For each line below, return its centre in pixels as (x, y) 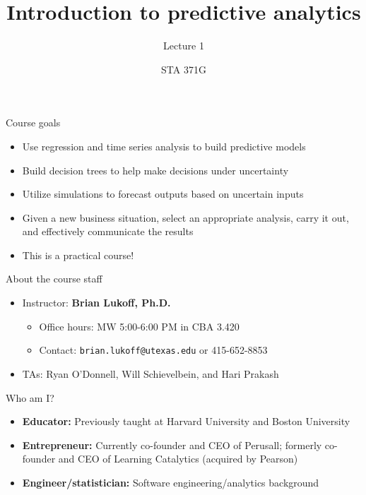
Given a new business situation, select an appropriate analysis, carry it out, (185, 217)
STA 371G (184, 69)
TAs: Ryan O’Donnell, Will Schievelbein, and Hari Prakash (150, 373)
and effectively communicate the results (108, 231)
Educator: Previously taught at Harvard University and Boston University (186, 421)
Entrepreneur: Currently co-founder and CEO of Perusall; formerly (172, 445)
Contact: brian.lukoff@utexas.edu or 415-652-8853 (153, 350)
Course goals (33, 123)
